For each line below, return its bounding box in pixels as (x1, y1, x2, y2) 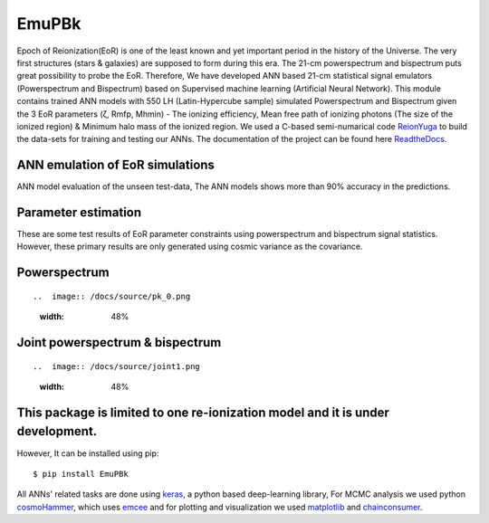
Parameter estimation (16, 204, 142, 220)
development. (16, 423, 98, 439)
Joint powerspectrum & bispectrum (16, 335, 222, 350)
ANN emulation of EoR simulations (16, 157, 215, 173)
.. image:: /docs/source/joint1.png (33, 361, 201, 371)
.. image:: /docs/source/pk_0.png (33, 290, 191, 301)
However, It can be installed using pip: (16, 448, 159, 459)
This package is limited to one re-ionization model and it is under (16, 404, 389, 420)
